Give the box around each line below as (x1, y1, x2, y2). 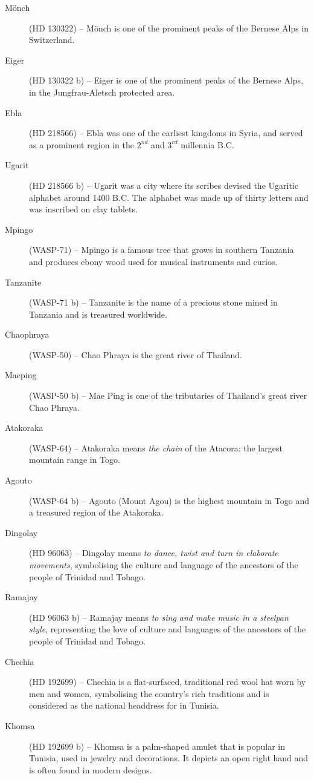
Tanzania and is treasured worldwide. (29, 307, 167, 320)
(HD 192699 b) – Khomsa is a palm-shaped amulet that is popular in (29, 739, 286, 752)
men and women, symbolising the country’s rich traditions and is (29, 687, 269, 700)
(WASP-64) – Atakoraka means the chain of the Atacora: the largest (29, 441, 283, 454)
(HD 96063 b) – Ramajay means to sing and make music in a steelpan (29, 611, 289, 623)
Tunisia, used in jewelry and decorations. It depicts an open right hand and (29, 752, 309, 764)
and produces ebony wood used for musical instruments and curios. (29, 255, 278, 267)
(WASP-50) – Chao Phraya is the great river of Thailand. (29, 348, 242, 361)
